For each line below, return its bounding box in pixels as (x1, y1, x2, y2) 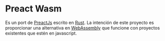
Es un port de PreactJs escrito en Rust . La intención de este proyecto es (5, 19, 154, 25)
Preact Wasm (5, 3, 62, 14)
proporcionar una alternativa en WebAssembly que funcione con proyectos (5, 24, 160, 30)
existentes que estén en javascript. (5, 30, 77, 36)
